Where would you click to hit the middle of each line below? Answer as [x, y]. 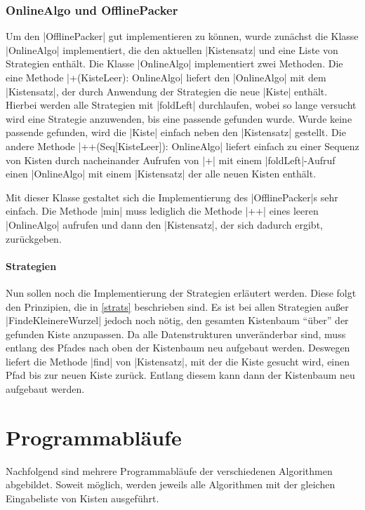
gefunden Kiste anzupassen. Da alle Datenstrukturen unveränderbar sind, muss [176, 334]
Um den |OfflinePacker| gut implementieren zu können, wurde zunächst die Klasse [182, 36]
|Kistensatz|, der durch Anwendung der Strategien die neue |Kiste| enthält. [167, 91]
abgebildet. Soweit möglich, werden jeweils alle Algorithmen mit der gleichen [171, 484]
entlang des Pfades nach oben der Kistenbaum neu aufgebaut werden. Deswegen [178, 348]
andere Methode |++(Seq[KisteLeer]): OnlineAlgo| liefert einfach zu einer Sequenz [182, 146]
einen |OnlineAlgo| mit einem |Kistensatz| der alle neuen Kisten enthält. [161, 174]
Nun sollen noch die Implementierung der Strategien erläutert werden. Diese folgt [181, 292]
